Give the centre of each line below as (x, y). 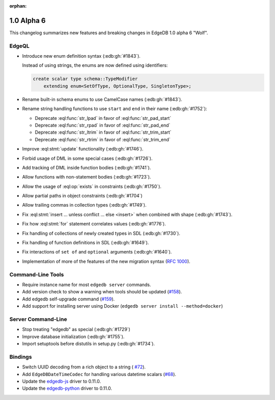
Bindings (21, 357)
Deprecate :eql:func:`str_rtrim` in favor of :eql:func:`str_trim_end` (103, 139)
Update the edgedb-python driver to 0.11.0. (67, 388)
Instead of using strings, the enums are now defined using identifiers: (95, 65)
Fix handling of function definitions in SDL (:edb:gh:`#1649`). (86, 243)
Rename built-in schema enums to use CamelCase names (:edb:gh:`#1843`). (102, 99)
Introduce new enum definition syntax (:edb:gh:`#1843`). (81, 56)
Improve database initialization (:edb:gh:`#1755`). (73, 336)
